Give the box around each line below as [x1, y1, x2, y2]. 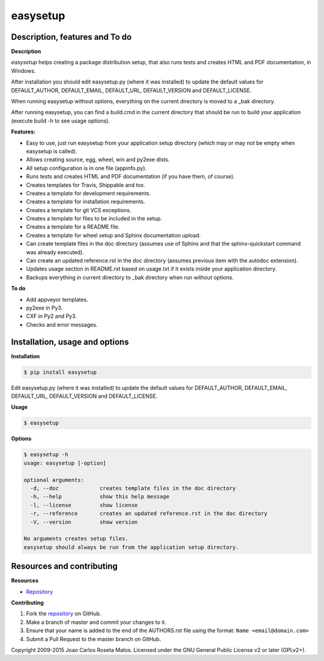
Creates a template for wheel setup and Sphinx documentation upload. [26, 231, 201, 239]
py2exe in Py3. [26, 304, 63, 311]
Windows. [11, 67, 36, 75]
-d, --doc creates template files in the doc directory [30, 484, 236, 492]
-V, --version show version [30, 519, 138, 525]
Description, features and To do [11, 32, 132, 42]
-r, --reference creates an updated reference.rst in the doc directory [30, 510, 268, 517]
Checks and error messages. [26, 321, 98, 328]
